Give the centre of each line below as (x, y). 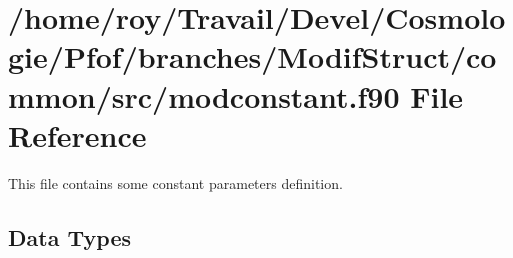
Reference (77, 134)
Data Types (69, 236)
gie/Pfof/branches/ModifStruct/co (252, 56)
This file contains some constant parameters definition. (175, 182)
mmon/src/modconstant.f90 (204, 95)
